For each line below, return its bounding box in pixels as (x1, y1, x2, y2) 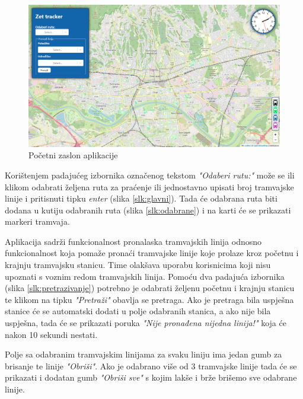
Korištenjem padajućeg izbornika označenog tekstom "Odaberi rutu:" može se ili (5, 168, 295, 181)
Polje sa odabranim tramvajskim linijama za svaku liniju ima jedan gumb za (5, 348, 282, 360)
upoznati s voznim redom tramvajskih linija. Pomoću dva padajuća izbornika (5, 270, 285, 282)
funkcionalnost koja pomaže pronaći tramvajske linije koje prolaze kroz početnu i (5, 247, 299, 259)
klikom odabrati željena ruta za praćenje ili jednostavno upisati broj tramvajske (5, 180, 294, 193)
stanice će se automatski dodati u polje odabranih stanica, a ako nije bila (5, 305, 271, 317)
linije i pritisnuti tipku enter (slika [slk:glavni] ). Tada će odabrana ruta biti (5, 192, 278, 205)
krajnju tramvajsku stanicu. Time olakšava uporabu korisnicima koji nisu (5, 258, 271, 271)
